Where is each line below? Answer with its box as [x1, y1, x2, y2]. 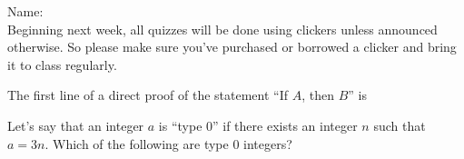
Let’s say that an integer [7, 115, 144, 134]
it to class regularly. [7, 55, 117, 74]
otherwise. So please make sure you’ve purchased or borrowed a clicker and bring [7, 37, 457, 56]
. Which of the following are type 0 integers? [44, 134, 292, 153]
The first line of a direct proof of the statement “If [7, 85, 289, 104]
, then [301, 85, 334, 104]
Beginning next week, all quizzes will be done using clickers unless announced [7, 19, 438, 38]
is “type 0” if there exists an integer [158, 115, 358, 134]
